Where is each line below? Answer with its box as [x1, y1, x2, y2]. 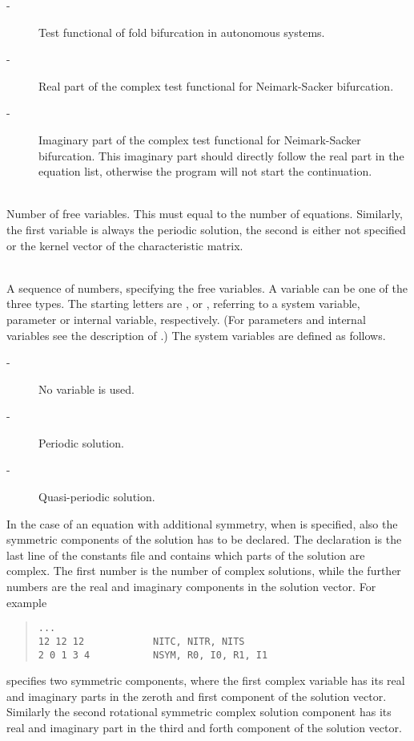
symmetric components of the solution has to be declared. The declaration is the [6, 531, 402, 548]
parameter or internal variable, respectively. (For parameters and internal [6, 310, 366, 327]
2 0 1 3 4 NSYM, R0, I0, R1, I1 [38, 649, 268, 661]
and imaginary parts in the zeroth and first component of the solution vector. [6, 687, 387, 704]
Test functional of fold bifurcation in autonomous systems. [38, 23, 325, 40]
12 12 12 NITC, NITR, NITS [38, 635, 245, 647]
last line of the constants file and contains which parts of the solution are [6, 546, 365, 563]
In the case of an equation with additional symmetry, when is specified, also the [6, 515, 398, 532]
